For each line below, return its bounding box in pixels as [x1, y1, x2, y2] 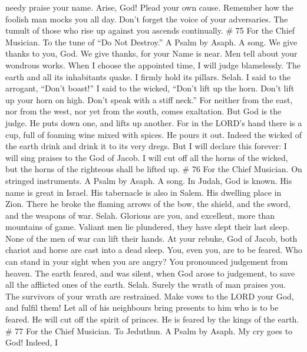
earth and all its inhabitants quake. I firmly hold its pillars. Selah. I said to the [5, 70, 291, 83]
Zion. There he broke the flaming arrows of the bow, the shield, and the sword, [5, 198, 291, 210]
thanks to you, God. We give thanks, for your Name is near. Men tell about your [5, 47, 298, 60]
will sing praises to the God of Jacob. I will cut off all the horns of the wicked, [5, 151, 288, 163]
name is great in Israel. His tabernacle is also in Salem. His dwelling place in [5, 186, 282, 198]
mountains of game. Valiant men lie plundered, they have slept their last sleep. [5, 221, 290, 233]
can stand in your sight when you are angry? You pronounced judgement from [5, 255, 288, 268]
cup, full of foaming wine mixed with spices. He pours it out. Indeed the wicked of [5, 128, 302, 140]
